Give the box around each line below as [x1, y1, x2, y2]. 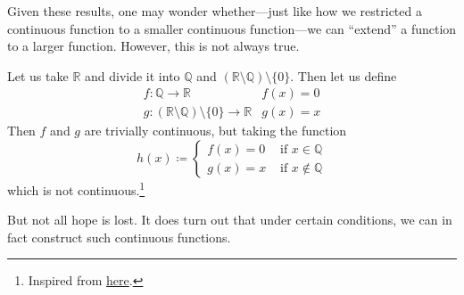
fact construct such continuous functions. [7, 227, 231, 246]
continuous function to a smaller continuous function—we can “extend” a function [7, 19, 457, 37]
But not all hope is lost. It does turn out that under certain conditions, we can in [7, 210, 452, 229]
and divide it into [84, 66, 180, 85]
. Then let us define [290, 66, 397, 85]
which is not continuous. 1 [7, 178, 145, 199]
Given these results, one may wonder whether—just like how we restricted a [7, 2, 422, 20]
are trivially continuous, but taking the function [84, 121, 347, 140]
